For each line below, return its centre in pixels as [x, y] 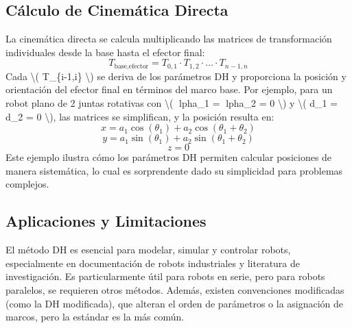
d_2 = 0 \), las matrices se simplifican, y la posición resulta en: [140, 116]
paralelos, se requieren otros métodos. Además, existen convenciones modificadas [175, 289]
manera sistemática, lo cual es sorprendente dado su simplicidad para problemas [174, 170]
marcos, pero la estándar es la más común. [95, 317]
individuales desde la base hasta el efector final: [105, 52]
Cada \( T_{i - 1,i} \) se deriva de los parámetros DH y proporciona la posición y [176, 76]
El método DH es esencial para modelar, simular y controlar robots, [148, 250]
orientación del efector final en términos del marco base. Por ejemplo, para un [169, 89]
